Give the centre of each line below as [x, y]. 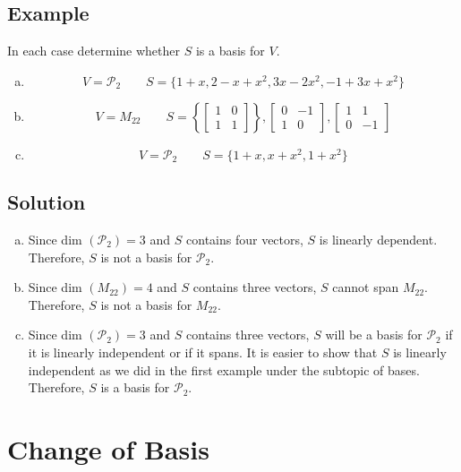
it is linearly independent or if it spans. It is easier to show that [203, 352]
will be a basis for [374, 335]
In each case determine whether [94, 51]
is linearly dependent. [378, 239]
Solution [47, 202]
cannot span [366, 287]
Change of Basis [108, 448]
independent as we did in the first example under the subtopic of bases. [224, 369]
